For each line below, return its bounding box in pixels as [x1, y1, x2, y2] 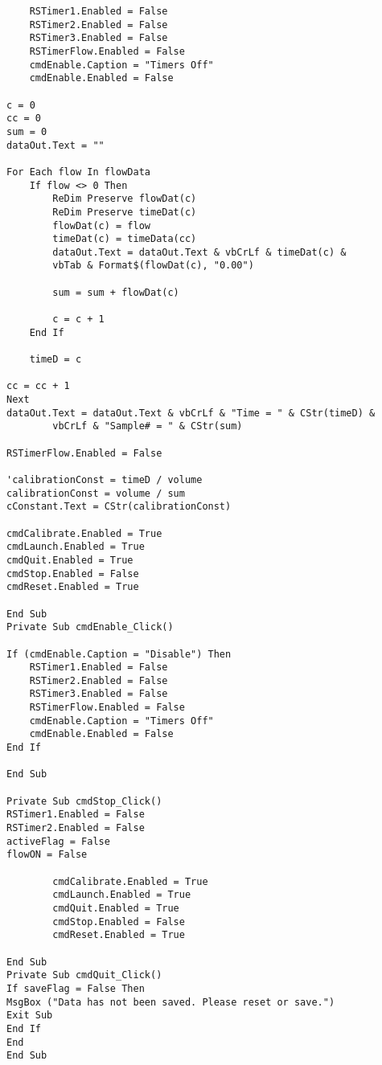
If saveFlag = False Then [6, 982, 145, 994]
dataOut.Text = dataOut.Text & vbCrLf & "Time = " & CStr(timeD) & [6, 407, 376, 419]
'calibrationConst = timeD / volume [6, 473, 203, 485]
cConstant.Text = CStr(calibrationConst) [6, 501, 232, 513]
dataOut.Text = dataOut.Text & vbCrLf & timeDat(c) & [52, 246, 347, 258]
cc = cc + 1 [6, 380, 70, 392]
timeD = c [29, 354, 82, 366]
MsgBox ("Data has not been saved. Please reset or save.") [6, 996, 335, 1008]
